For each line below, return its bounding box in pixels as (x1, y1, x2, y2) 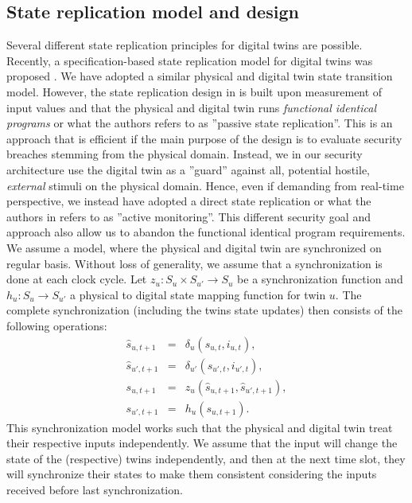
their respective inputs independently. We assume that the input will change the (6, 435, 398, 451)
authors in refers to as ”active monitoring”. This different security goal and (6, 208, 371, 224)
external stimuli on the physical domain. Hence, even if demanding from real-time (6, 177, 404, 193)
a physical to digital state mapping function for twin (70, 286, 326, 302)
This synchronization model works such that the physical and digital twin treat (6, 419, 393, 435)
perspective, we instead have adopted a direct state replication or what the (6, 193, 371, 209)
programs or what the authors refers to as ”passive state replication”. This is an (6, 115, 393, 131)
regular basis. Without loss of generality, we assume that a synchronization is (6, 255, 383, 271)
